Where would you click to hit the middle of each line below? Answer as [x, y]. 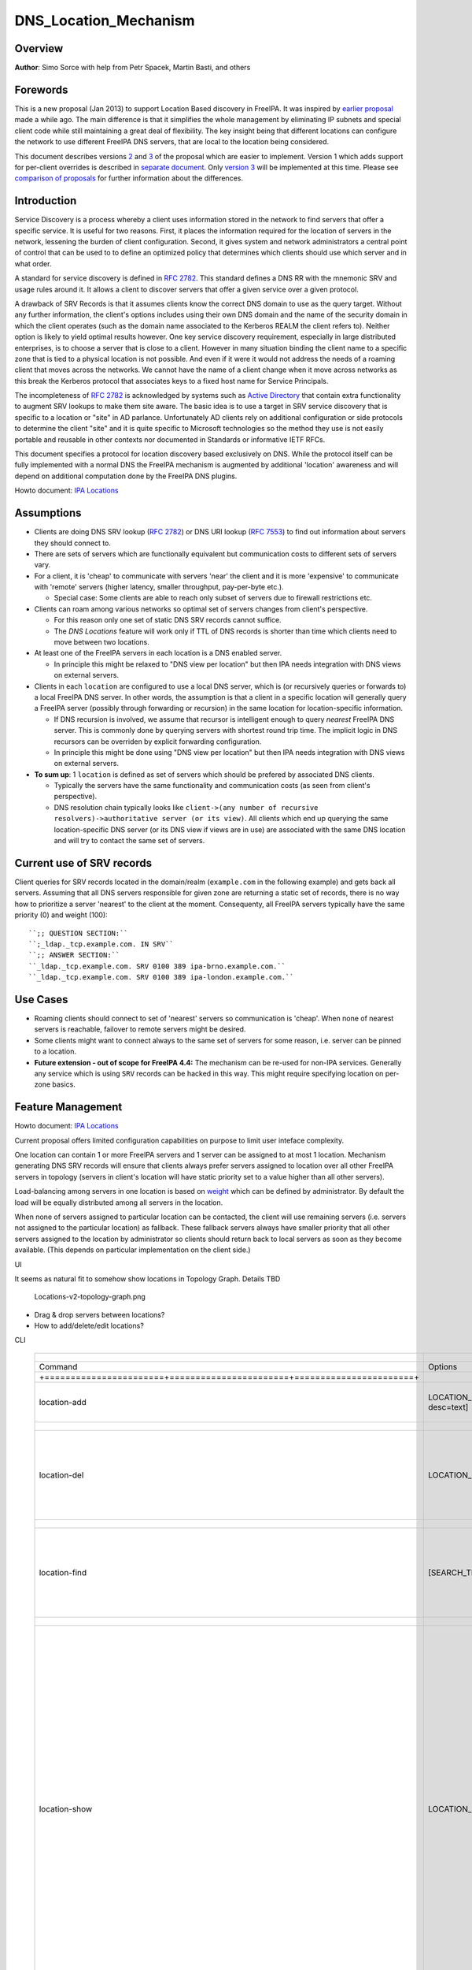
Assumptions [48, 513]
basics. [64, 1084]
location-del [61, 1475]
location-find [63, 1572]
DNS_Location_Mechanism [105, 20]
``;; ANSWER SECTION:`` [74, 955]
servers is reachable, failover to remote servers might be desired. [140, 1029]
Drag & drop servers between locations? [100, 1314]
